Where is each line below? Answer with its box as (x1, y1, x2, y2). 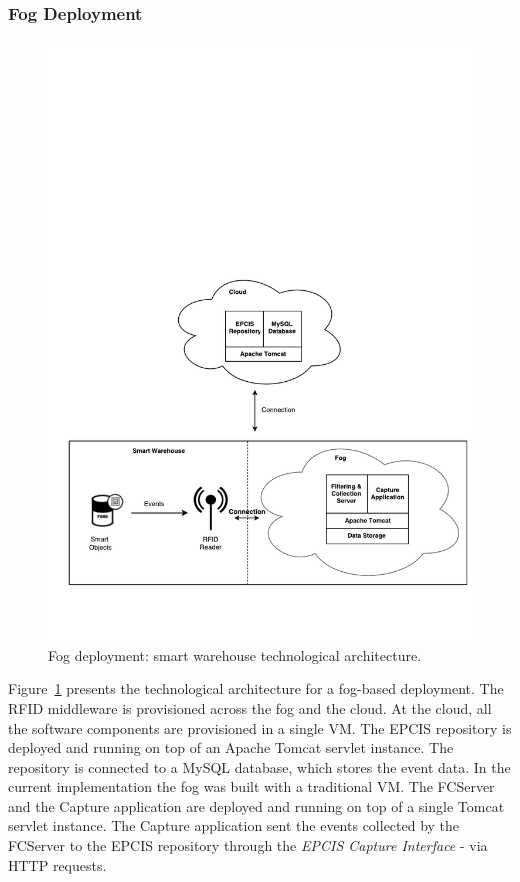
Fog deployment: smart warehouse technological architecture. (48, 644, 422, 665)
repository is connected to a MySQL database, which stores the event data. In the (8, 756, 511, 777)
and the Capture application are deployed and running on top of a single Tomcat (8, 795, 505, 816)
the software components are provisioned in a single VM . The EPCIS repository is (8, 717, 512, 738)
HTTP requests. (8, 854, 107, 875)
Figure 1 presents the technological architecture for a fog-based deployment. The (8, 678, 504, 699)
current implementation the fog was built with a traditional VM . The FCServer (8, 776, 495, 797)
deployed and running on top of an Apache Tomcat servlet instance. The (8, 737, 454, 758)
